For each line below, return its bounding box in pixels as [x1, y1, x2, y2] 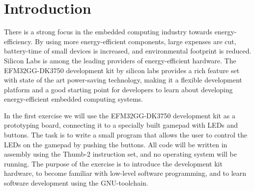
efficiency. [4, 36, 33, 46]
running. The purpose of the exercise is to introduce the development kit [4, 158, 223, 168]
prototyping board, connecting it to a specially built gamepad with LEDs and [4, 120, 238, 130]
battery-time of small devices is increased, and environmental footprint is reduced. [4, 46, 252, 56]
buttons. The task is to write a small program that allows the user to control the [4, 130, 247, 140]
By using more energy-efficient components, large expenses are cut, [34, 36, 236, 46]
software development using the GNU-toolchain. [4, 178, 148, 188]
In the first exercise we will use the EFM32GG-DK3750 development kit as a [4, 110, 235, 120]
